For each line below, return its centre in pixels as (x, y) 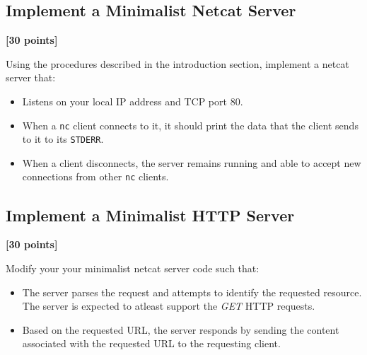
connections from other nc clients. (95, 176)
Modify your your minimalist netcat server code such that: (133, 268)
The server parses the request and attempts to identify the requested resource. (192, 292)
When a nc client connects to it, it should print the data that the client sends (190, 125)
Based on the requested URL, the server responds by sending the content (181, 329)
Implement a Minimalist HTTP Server (150, 215)
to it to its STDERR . (63, 139)
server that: (31, 77)
